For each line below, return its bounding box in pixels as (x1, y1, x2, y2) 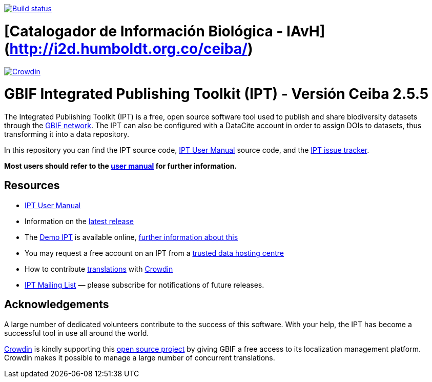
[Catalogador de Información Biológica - (4, 22, 283, 40)
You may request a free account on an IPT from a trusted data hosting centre (25, 248, 284, 257)
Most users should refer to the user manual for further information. (4, 162, 237, 170)
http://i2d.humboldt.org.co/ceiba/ (9, 39, 248, 57)
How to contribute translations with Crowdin (25, 264, 173, 273)
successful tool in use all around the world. (4, 328, 149, 337)
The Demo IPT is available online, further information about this (25, 232, 238, 242)
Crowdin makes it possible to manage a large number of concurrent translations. (4, 353, 275, 362)
